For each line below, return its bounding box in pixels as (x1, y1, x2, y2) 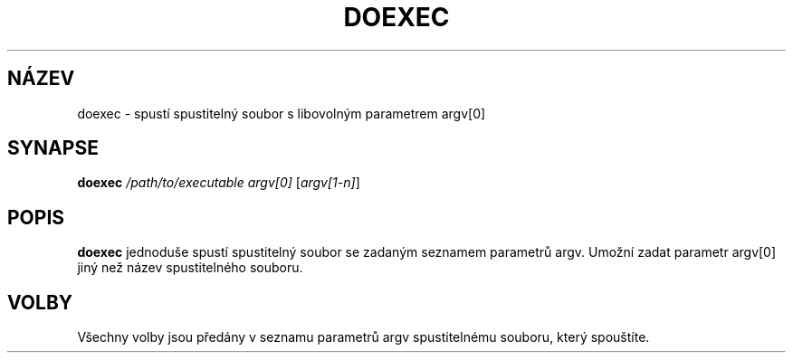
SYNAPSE (7, 137, 99, 160)
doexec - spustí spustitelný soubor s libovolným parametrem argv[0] (77, 105, 486, 121)
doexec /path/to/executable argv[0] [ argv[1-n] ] (77, 175, 360, 191)
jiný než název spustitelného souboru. (77, 260, 303, 276)
